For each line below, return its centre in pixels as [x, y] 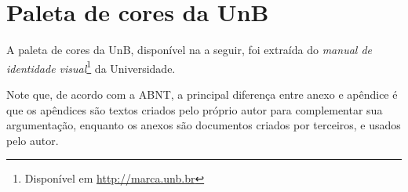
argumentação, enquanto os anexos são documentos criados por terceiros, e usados [204, 125]
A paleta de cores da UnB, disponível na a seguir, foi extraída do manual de [189, 50]
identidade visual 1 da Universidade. [91, 67]
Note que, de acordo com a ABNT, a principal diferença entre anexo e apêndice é [202, 94]
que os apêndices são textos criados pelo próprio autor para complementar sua [195, 109]
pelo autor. [33, 140]
